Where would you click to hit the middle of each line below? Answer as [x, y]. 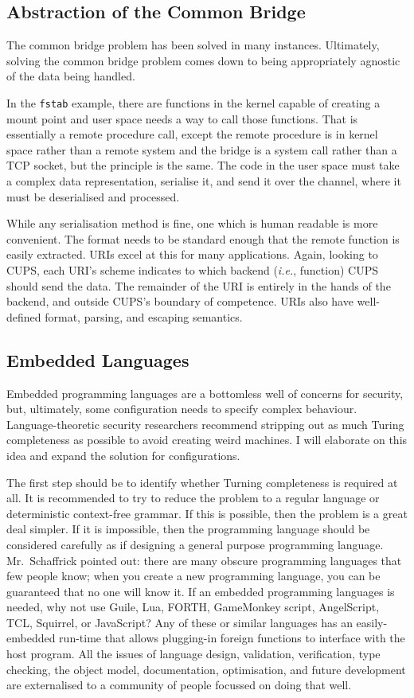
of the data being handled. [71, 76]
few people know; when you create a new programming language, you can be [193, 576]
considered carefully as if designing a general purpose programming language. [195, 544]
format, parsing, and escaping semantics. [144, 316]
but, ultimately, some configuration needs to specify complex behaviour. [182, 409]
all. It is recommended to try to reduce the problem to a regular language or [193, 498]
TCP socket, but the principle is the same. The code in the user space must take [203, 165]
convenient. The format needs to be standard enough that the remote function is [203, 238]
